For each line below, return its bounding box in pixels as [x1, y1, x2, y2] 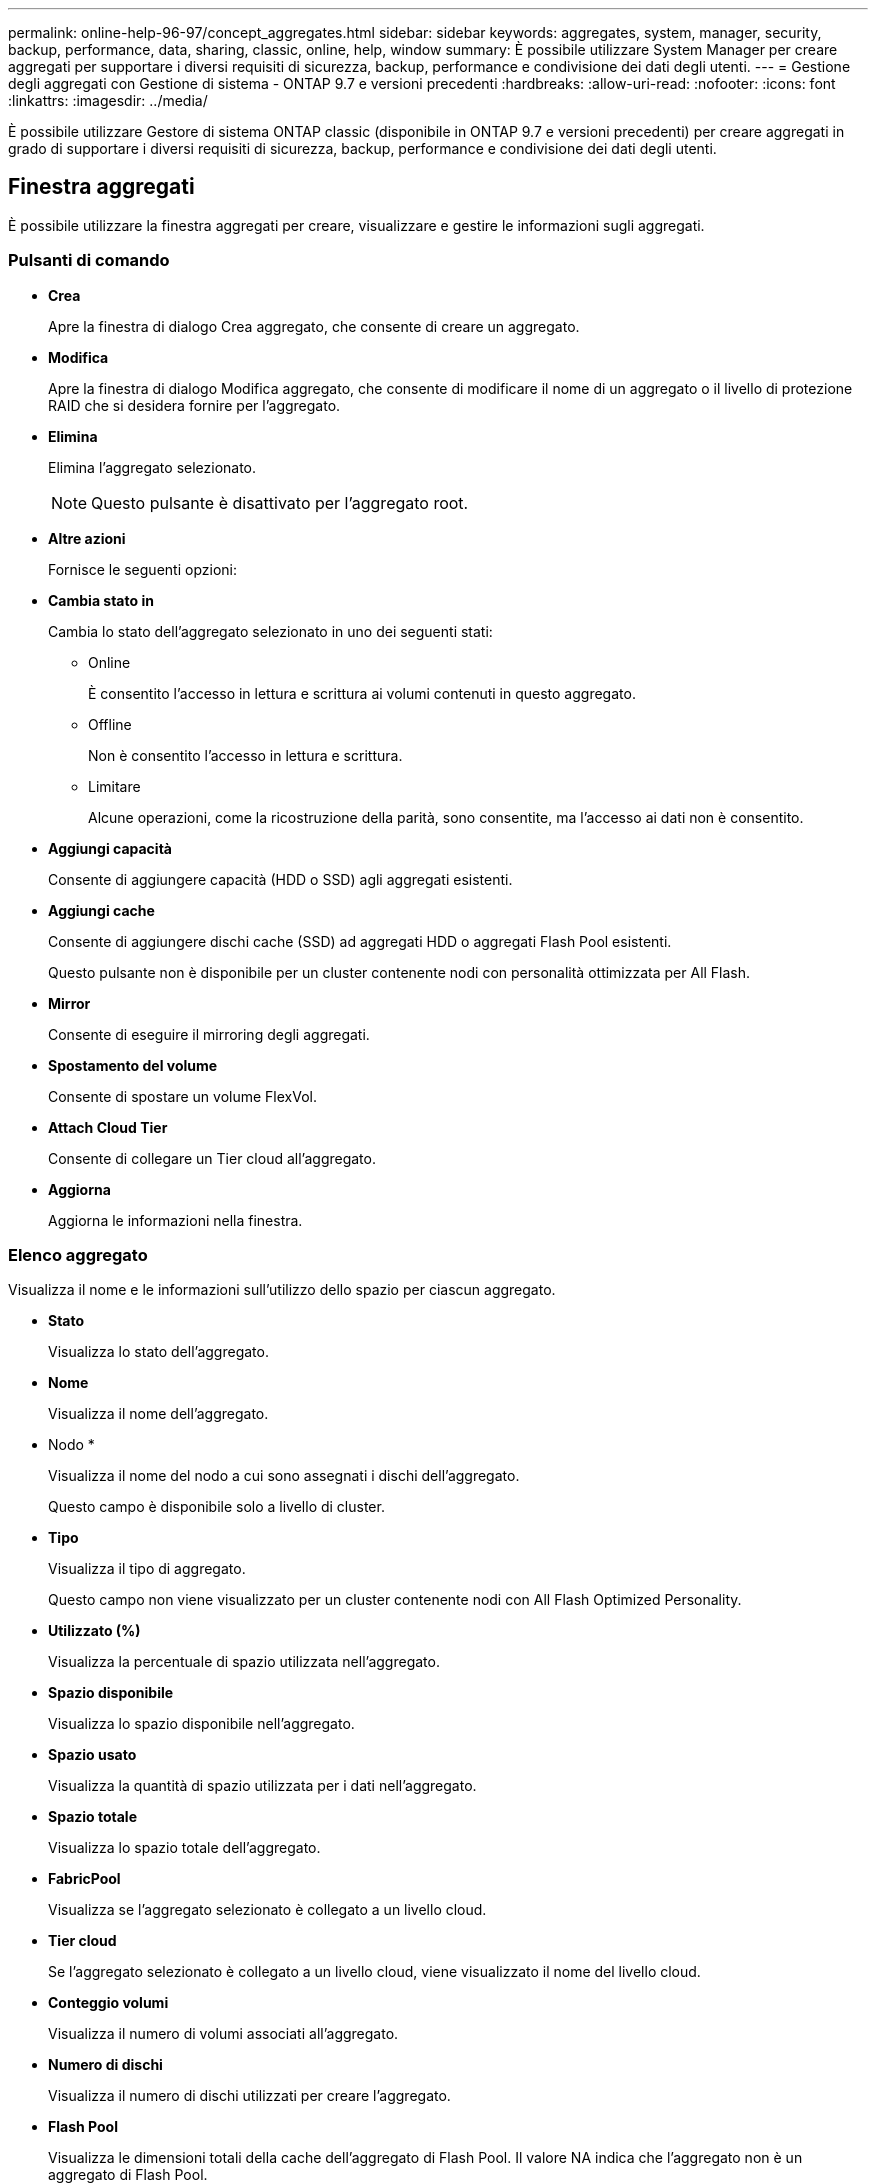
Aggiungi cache [48, 901, 155, 919]
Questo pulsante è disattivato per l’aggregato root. [91, 492, 469, 513]
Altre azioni [48, 529, 126, 547]
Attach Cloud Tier [48, 1118, 168, 1136]
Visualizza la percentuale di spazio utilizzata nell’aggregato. [48, 1653, 440, 1671]
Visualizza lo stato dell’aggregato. [48, 1343, 269, 1361]
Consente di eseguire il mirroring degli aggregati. [48, 1025, 370, 1043]
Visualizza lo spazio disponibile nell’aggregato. [48, 1715, 355, 1733]
